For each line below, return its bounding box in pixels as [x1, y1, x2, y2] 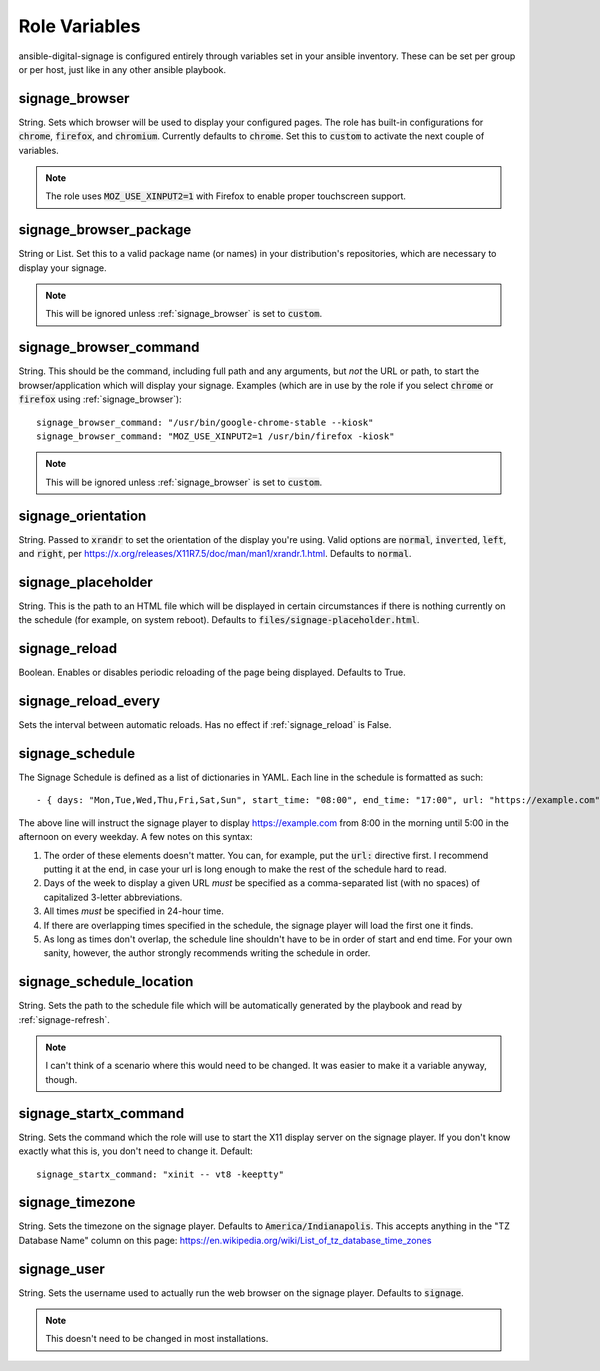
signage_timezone [18, 1194, 136, 1211]
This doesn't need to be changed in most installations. [45, 1333, 269, 1345]
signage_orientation [18, 507, 147, 524]
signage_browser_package [18, 221, 192, 239]
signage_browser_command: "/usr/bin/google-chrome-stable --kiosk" [36, 416, 374, 428]
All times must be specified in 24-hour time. [43, 905, 224, 917]
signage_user [18, 1260, 105, 1277]
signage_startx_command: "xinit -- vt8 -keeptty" [36, 1168, 285, 1180]
